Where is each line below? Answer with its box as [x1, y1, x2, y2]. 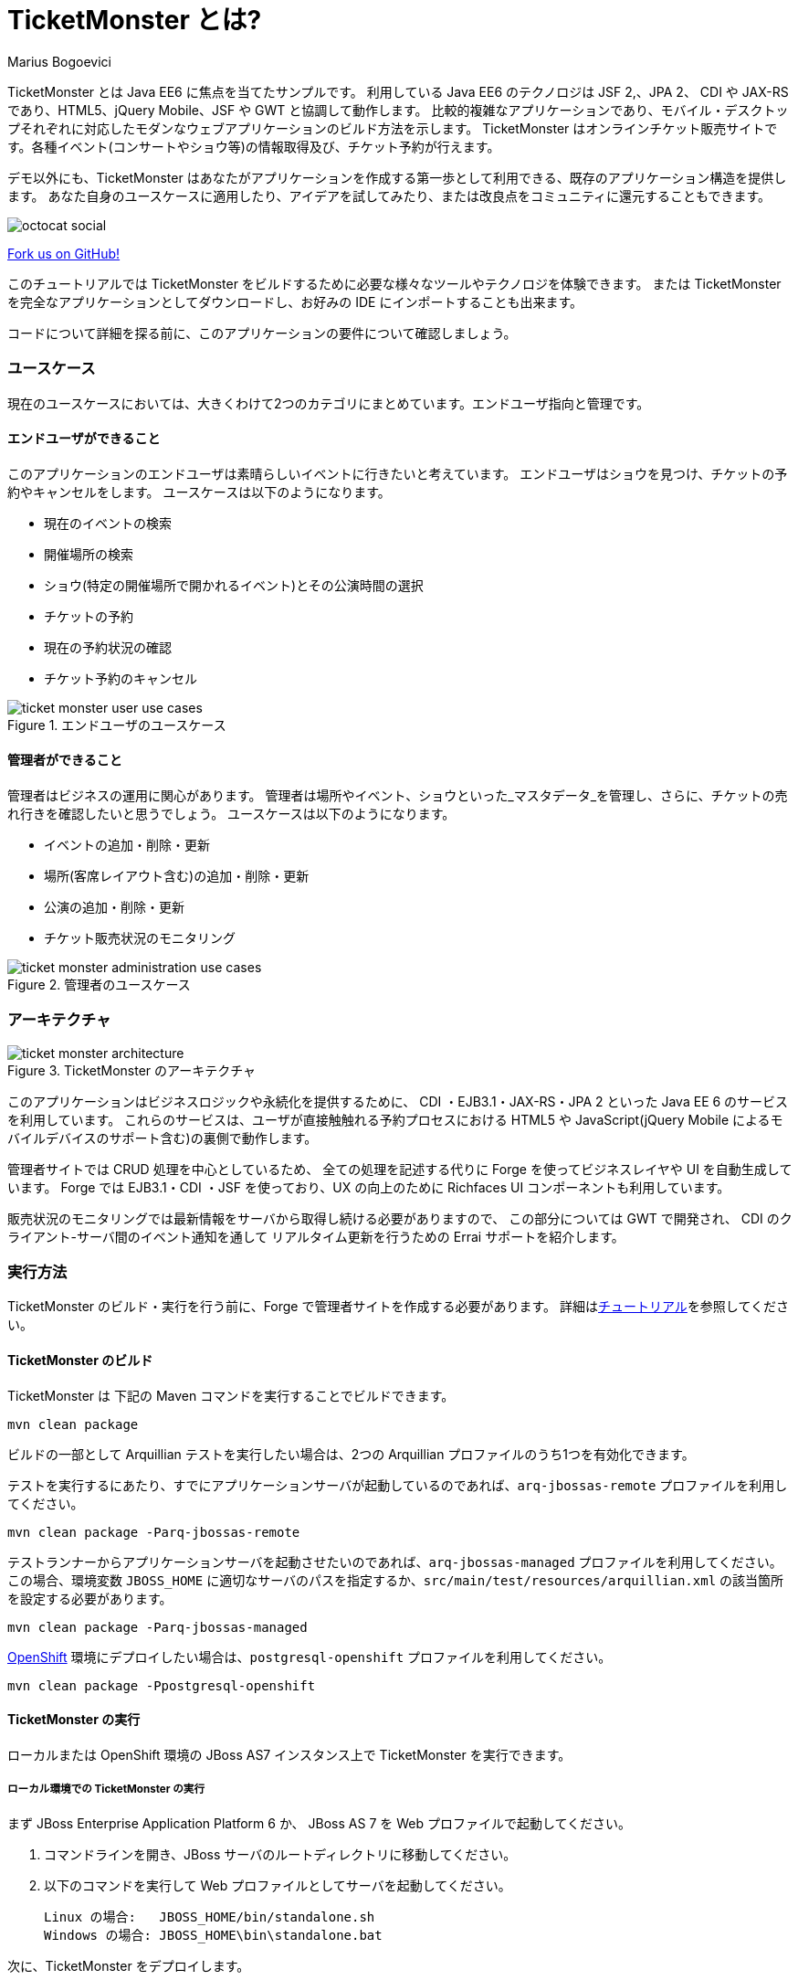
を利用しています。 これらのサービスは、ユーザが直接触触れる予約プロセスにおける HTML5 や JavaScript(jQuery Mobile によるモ [7, 1111, 783, 1128]
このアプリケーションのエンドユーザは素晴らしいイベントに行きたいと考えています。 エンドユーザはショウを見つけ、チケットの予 [7, 465, 788, 482]
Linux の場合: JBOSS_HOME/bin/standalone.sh [44, 1909, 375, 1924]
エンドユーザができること [7, 430, 161, 447]
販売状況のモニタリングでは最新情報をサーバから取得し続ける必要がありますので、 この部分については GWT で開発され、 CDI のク [7, 1210, 793, 1226]
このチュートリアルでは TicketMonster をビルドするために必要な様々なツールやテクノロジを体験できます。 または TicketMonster [7, 275, 782, 291]
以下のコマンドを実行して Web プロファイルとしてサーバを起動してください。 [44, 1877, 511, 1893]
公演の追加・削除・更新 [44, 898, 184, 915]
